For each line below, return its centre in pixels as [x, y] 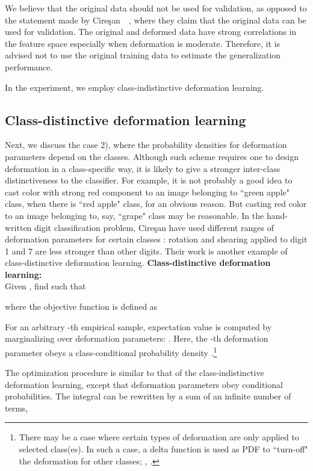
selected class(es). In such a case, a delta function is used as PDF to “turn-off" [163, 449]
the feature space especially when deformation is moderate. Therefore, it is [143, 43]
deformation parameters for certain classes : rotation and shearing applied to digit [156, 239]
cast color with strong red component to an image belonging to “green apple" [147, 192]
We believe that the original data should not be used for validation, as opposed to [156, 8]
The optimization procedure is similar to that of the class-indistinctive [135, 373]
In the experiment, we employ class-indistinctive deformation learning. [135, 87]
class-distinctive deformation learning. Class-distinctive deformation [138, 263]
